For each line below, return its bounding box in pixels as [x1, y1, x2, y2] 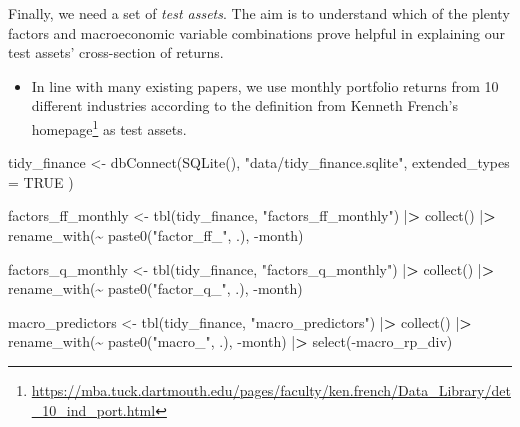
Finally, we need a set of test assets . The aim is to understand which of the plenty [8, 3, 510, 23]
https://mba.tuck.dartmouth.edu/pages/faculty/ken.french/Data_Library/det [31, 379, 511, 400]
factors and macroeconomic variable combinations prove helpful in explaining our [8, 22, 505, 43]
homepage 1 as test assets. [31, 115, 187, 139]
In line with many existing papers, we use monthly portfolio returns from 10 [31, 75, 499, 96]
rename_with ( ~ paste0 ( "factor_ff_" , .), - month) [8, 225, 304, 245]
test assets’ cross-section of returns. [8, 42, 224, 63]
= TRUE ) [8, 171, 74, 192]
